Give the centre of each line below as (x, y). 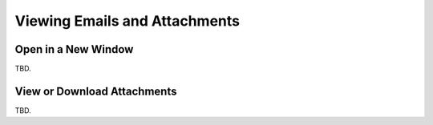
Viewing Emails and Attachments (127, 21)
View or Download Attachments (96, 91)
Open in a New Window (74, 49)
